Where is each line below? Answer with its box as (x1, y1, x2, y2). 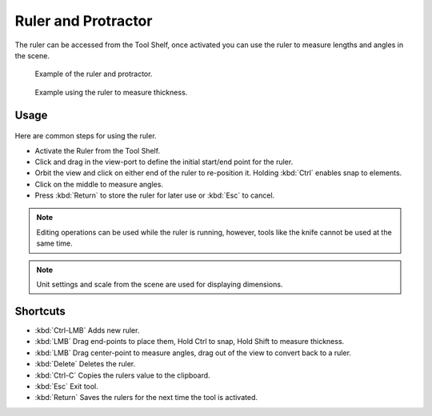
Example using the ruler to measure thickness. (34, 87, 188, 97)
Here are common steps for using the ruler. (14, 131, 157, 141)
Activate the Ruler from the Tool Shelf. (34, 146, 160, 155)
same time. (36, 238, 74, 248)
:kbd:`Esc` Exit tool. (34, 381, 99, 391)
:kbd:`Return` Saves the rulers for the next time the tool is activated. (34, 393, 258, 402)
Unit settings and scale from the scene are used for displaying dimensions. (36, 280, 283, 290)
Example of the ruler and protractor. (34, 69, 153, 79)
